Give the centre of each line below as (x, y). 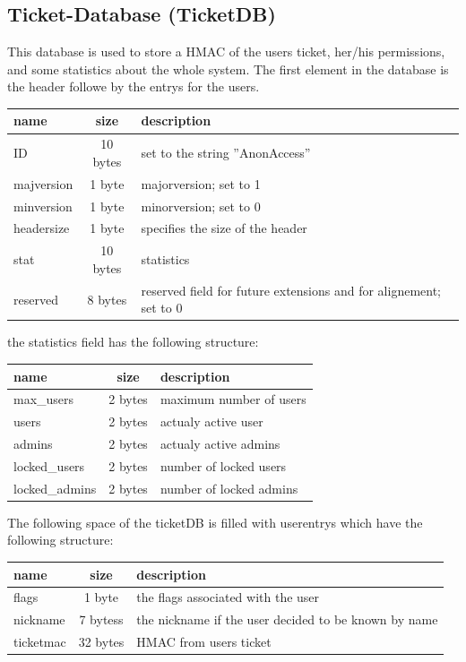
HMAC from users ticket (204, 642)
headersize (42, 228)
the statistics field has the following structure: (133, 342)
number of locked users (223, 465)
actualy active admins (220, 444)
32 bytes (101, 642)
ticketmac (40, 642)
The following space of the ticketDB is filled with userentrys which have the (215, 522)
